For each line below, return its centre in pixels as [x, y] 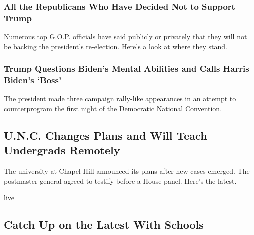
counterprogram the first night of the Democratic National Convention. [113, 109]
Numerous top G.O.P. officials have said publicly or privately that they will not [126, 37]
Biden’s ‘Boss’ [33, 80]
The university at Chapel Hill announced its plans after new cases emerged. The [127, 171]
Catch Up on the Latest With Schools [104, 225]
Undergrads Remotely [62, 150]
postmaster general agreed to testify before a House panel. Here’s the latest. [120, 181]
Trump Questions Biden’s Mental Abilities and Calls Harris [127, 69]
